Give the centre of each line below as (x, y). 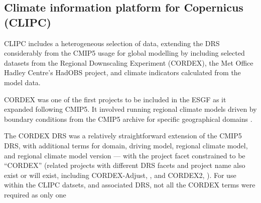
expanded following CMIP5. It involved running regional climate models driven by (130, 109)
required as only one (35, 194)
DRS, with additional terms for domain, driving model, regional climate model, (126, 145)
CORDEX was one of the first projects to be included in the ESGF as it (115, 99)
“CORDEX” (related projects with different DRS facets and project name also (125, 165)
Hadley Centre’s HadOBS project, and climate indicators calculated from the (122, 72)
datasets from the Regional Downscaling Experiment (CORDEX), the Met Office (129, 62)
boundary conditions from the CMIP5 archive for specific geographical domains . (128, 119)
